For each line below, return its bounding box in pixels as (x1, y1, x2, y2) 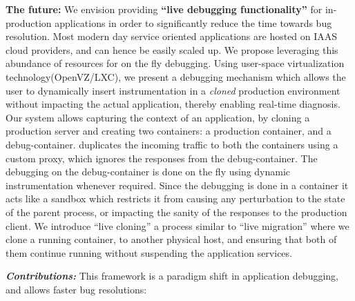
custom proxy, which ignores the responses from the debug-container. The (6, 150, 318, 165)
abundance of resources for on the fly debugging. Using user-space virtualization (6, 56, 345, 70)
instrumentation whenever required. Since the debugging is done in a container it (6, 177, 349, 192)
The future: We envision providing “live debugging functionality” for (6, 2, 323, 16)
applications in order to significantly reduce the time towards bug (55, 15, 332, 30)
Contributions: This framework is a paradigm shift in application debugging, (6, 269, 338, 283)
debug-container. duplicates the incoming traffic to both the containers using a (6, 137, 338, 151)
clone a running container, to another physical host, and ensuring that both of (6, 232, 337, 246)
